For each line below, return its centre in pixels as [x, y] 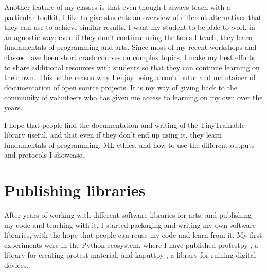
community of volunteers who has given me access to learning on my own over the [133, 97]
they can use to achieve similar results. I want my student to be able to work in [130, 27]
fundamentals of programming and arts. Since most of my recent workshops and [130, 47]
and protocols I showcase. [44, 155]
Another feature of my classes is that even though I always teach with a [117, 7]
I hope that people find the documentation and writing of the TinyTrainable [124, 124]
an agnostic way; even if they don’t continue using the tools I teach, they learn [128, 37]
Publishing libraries [75, 190]
